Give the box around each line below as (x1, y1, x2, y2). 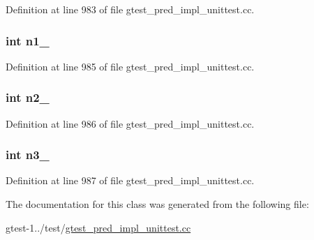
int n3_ (6, 146, 50, 163)
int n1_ (6, 31, 50, 49)
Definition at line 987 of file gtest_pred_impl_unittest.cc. (6, 173, 255, 188)
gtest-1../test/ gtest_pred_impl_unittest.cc (6, 220, 191, 234)
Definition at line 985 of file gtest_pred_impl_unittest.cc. (6, 59, 255, 73)
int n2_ (6, 89, 50, 106)
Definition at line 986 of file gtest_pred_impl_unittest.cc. (6, 116, 255, 130)
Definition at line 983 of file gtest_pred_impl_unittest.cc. (6, 2, 255, 16)
